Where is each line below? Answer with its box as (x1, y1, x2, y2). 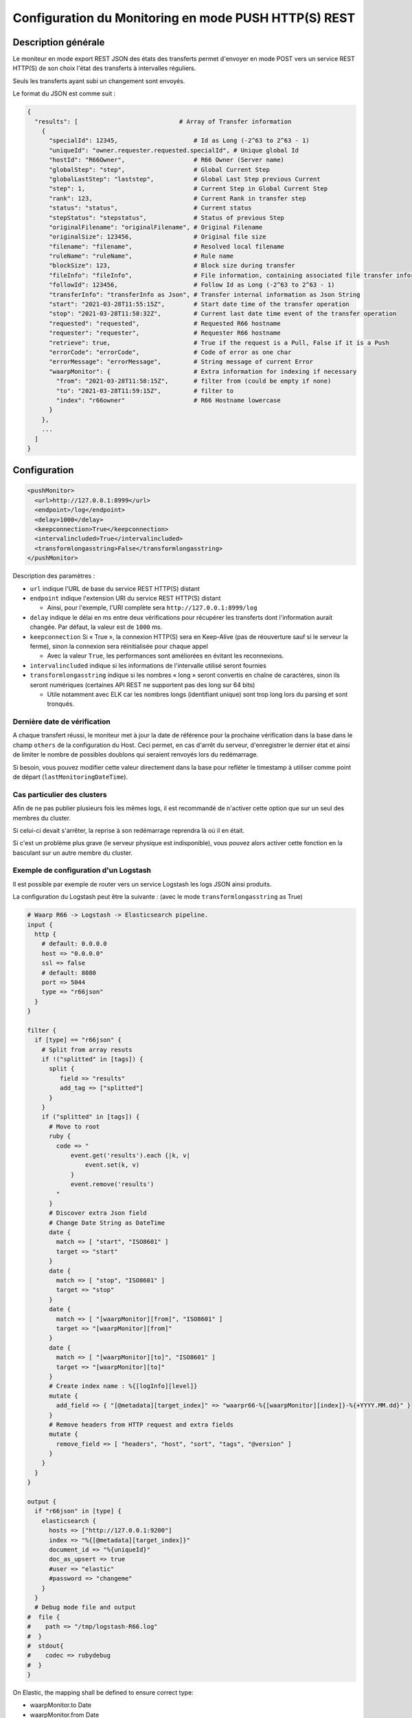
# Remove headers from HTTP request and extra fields (49, 1420, 234, 1429)
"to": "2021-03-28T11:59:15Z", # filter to (56, 387, 234, 394)
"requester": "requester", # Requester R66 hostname (49, 329, 281, 337)
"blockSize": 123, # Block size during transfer (49, 262, 295, 269)
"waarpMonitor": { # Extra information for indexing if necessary (49, 368, 357, 375)
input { (27, 921, 53, 928)
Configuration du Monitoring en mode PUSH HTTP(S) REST (12, 10, 356, 25)
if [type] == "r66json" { (34, 1036, 122, 1044)
